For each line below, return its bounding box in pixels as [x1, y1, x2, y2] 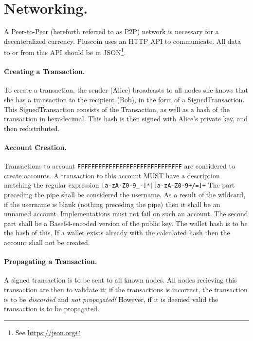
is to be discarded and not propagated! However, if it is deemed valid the [4, 294, 218, 304]
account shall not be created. [4, 237, 90, 247]
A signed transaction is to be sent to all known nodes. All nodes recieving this [4, 275, 237, 285]
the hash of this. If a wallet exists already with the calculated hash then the [4, 227, 230, 238]
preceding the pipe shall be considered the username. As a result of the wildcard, [4, 189, 246, 200]
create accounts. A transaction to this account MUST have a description [4, 170, 220, 180]
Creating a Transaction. [4, 66, 85, 76]
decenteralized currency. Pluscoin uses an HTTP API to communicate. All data [4, 36, 241, 46]
